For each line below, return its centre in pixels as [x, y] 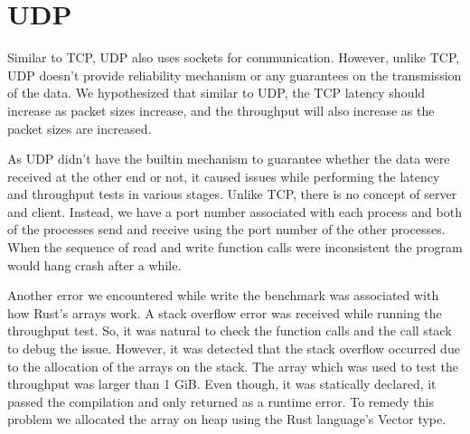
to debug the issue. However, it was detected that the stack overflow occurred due [234, 349]
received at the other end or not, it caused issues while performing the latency [224, 176]
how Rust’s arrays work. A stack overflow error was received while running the [225, 312]
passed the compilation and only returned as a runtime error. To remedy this [221, 401]
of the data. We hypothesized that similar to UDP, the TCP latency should [216, 93]
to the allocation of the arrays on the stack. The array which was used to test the [233, 366]
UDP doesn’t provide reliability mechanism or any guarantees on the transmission [235, 75]
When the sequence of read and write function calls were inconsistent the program [235, 247]
